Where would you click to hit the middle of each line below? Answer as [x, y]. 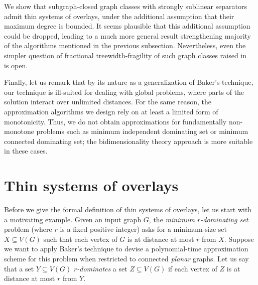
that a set [19, 268]
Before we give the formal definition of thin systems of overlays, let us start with [128, 209]
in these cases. [26, 151]
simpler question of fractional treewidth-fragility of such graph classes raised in [125, 55]
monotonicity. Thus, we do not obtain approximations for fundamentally [115, 121]
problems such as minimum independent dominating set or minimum [142, 131]
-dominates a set [102, 268]
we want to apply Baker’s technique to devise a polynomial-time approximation [126, 249]
